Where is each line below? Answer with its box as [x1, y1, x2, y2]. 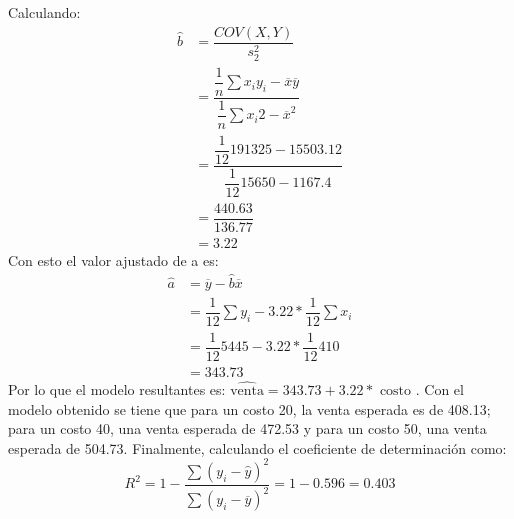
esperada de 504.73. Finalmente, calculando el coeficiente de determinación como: [8, 437, 507, 458]
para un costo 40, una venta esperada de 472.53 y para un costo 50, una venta [8, 418, 487, 439]
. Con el [415, 379, 464, 400]
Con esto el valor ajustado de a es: [8, 249, 219, 270]
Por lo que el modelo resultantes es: [8, 379, 226, 400]
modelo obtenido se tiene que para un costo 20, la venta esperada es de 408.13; [8, 398, 491, 419]
